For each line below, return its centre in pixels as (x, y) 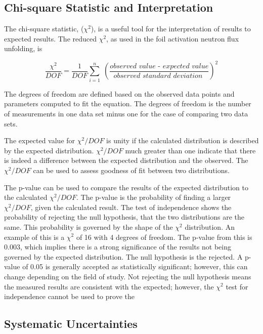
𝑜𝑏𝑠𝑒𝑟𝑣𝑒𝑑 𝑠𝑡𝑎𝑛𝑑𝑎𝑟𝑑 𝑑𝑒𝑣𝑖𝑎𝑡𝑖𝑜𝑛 (158, 76)
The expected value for (40, 140)
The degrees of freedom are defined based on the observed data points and (119, 93)
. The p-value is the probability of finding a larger (154, 197)
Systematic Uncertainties (71, 324)
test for (237, 286)
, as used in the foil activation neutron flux (173, 38)
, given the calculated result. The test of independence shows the (131, 207)
